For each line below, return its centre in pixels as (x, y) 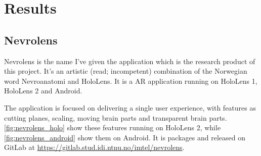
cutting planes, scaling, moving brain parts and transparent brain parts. (116, 117)
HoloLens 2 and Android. (43, 91)
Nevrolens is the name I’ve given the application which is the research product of (130, 61)
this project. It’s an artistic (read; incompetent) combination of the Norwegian (126, 71)
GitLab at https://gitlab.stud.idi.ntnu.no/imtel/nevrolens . (94, 147)
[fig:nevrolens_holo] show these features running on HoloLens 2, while (113, 127)
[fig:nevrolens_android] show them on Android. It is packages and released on (125, 137)
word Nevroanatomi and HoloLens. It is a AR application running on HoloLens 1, (131, 81)
